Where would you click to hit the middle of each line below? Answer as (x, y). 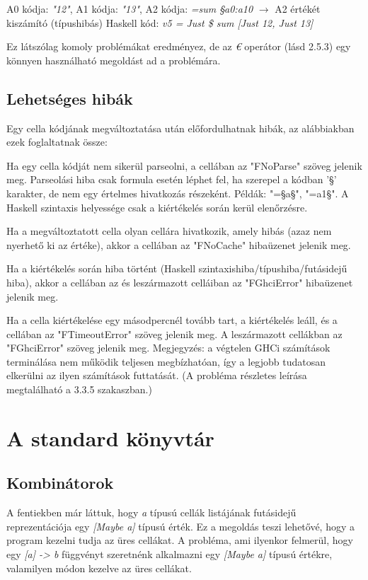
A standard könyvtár (110, 437)
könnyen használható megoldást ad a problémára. (114, 60)
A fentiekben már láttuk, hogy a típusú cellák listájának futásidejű (151, 512)
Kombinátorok (60, 483)
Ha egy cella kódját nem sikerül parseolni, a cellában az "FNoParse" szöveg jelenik (184, 165)
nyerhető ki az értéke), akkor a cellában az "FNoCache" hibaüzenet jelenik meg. (179, 244)
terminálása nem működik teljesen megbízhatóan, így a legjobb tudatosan (166, 361)
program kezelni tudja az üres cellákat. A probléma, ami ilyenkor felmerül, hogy (180, 540)
